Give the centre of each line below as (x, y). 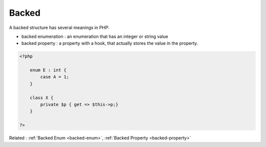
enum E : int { (48, 70)
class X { (42, 98)
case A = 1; (54, 77)
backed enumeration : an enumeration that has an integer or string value (95, 36)
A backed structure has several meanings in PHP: (59, 28)
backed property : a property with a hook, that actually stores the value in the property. (110, 43)
